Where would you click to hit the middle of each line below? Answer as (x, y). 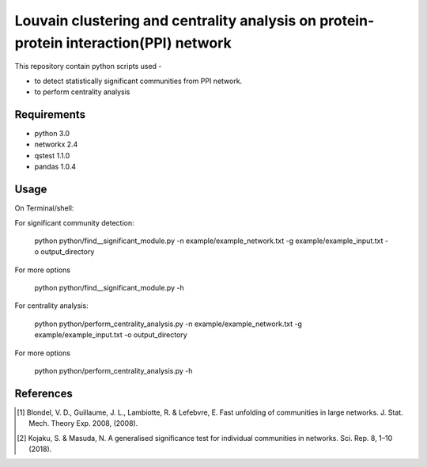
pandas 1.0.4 (55, 167)
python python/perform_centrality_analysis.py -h (113, 371)
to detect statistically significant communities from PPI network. (138, 81)
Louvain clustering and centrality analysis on (166, 21)
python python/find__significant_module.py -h (110, 288)
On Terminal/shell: (44, 208)
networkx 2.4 (56, 144)
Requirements (50, 114)
